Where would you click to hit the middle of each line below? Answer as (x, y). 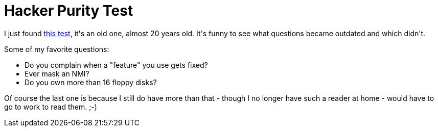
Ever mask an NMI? (57, 73)
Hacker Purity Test (69, 11)
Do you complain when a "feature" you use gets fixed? (116, 65)
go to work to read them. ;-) (51, 107)
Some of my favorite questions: (57, 49)
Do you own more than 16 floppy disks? (91, 82)
